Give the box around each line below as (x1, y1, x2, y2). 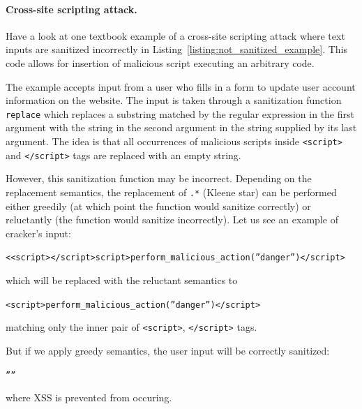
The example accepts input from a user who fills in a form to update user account (6, 79, 356, 94)
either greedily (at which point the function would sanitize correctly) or (6, 198, 311, 213)
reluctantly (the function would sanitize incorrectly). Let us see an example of (6, 212, 338, 227)
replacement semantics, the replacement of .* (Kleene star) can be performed (6, 184, 337, 199)
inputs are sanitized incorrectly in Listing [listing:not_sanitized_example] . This (6, 42, 348, 57)
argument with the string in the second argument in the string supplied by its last (6, 120, 357, 135)
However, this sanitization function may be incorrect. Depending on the (6, 171, 312, 186)
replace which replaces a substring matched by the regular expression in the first (6, 106, 354, 121)
